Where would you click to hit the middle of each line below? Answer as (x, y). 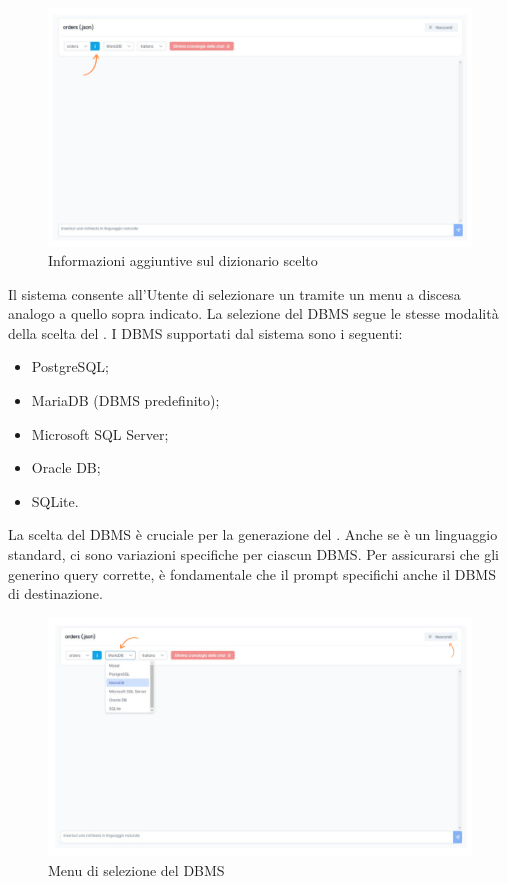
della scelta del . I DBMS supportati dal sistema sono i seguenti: (205, 332)
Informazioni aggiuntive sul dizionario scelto (183, 260)
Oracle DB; (66, 467)
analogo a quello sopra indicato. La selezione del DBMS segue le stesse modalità (253, 313)
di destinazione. (55, 593)
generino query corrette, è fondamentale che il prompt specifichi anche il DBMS (252, 573)
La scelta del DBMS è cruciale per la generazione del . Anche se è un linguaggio (253, 534)
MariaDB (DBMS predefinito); (125, 400)
